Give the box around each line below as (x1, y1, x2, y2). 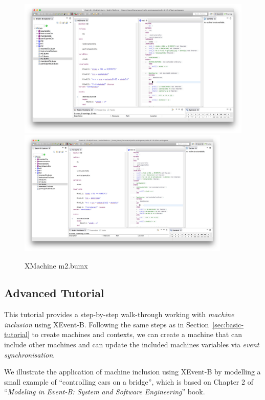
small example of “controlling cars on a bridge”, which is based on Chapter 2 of (4, 376, 253, 387)
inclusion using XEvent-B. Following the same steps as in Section (4, 319, 209, 329)
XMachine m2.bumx (25, 260, 88, 271)
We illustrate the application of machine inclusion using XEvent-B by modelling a (4, 366, 261, 377)
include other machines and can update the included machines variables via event (4, 339, 259, 350)
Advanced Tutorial (4, 285, 104, 301)
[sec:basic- (212, 319, 244, 329)
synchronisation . (4, 349, 55, 360)
